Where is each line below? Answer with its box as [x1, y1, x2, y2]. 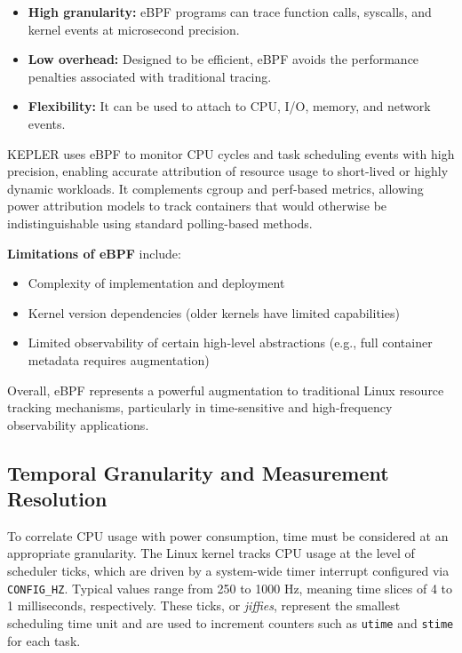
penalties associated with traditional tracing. [28, 67, 272, 85]
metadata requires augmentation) [28, 350, 210, 369]
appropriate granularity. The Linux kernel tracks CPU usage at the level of [7, 544, 415, 562]
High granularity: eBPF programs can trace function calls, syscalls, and [28, 3, 432, 20]
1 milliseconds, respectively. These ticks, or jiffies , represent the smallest [7, 596, 401, 615]
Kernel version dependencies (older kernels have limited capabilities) [28, 303, 400, 322]
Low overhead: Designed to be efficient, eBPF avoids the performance [28, 50, 419, 68]
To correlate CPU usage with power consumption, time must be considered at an [7, 526, 449, 545]
